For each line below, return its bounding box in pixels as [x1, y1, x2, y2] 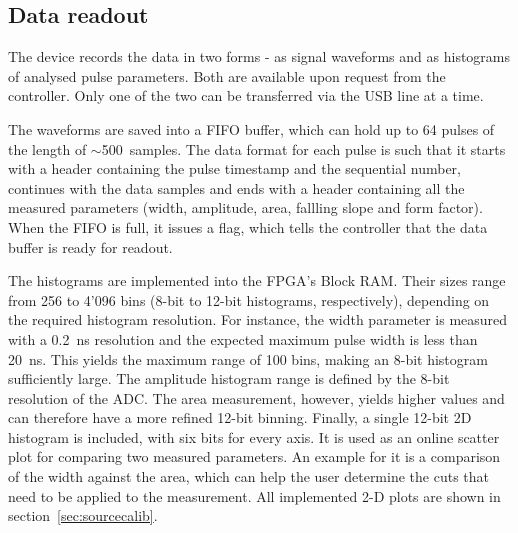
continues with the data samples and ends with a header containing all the [8, 177, 465, 198]
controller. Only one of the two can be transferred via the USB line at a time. [8, 85, 484, 106]
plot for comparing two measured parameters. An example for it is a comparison [8, 446, 501, 467]
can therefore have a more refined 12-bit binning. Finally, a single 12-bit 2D [8, 407, 472, 428]
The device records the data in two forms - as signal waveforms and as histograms [8, 46, 511, 67]
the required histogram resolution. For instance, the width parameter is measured [8, 309, 508, 330]
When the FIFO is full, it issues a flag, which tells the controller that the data [8, 216, 488, 237]
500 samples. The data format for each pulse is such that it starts [101, 138, 506, 159]
